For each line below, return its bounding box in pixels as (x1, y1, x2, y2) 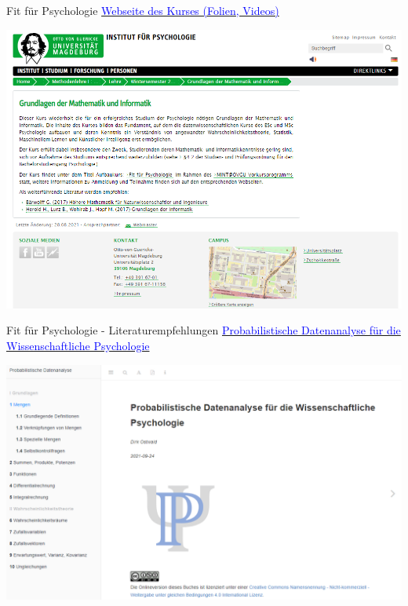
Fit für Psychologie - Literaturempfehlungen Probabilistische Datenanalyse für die (6, 322, 401, 338)
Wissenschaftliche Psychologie (6, 337, 150, 353)
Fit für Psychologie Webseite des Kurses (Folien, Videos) (6, 2, 279, 18)
